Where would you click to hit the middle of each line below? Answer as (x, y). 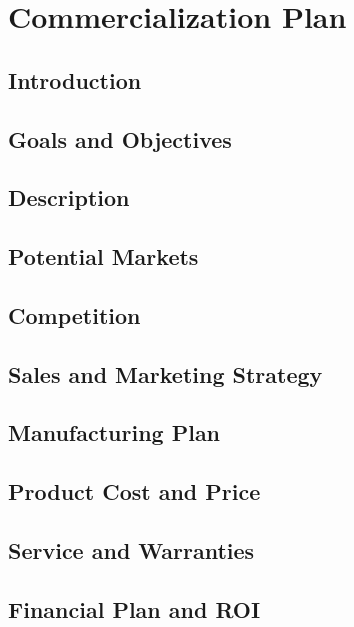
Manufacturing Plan (114, 432)
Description (69, 197)
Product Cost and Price (134, 491)
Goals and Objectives (120, 138)
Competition (74, 314)
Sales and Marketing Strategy (165, 373)
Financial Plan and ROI (134, 608)
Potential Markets (103, 256)
